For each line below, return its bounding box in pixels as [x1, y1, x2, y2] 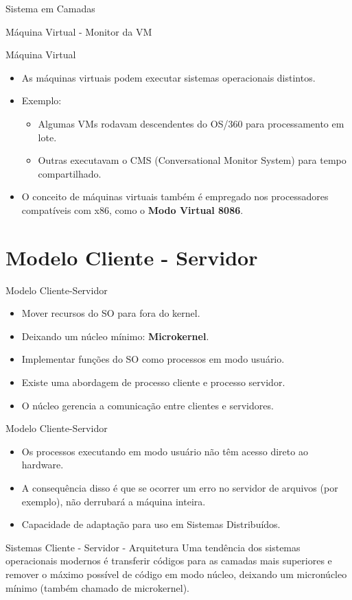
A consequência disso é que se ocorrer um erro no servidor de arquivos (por [21, 481, 338, 494]
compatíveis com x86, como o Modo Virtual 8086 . [21, 202, 244, 217]
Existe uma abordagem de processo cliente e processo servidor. [21, 375, 285, 389]
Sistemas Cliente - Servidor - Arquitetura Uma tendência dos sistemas [5, 540, 301, 554]
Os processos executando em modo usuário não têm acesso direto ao [21, 444, 308, 458]
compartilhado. [38, 166, 102, 180]
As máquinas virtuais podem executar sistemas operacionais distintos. [21, 70, 316, 84]
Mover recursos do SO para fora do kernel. [21, 306, 200, 320]
